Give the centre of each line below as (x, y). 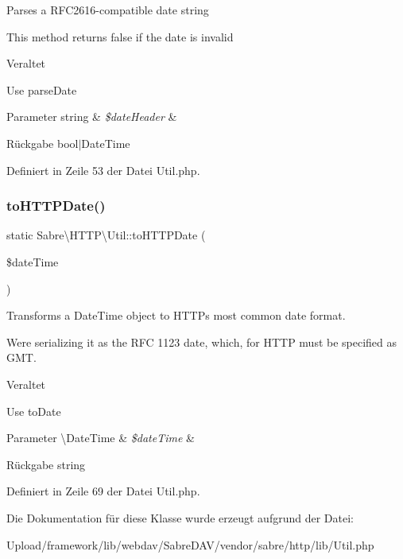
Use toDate (34, 411)
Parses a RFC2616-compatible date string (108, 10)
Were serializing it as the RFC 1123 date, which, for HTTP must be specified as (202, 342)
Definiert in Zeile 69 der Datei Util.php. (103, 491)
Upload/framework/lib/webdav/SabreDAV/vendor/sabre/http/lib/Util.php (190, 544)
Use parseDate (42, 89)
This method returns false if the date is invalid (120, 36)
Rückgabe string (46, 464)
